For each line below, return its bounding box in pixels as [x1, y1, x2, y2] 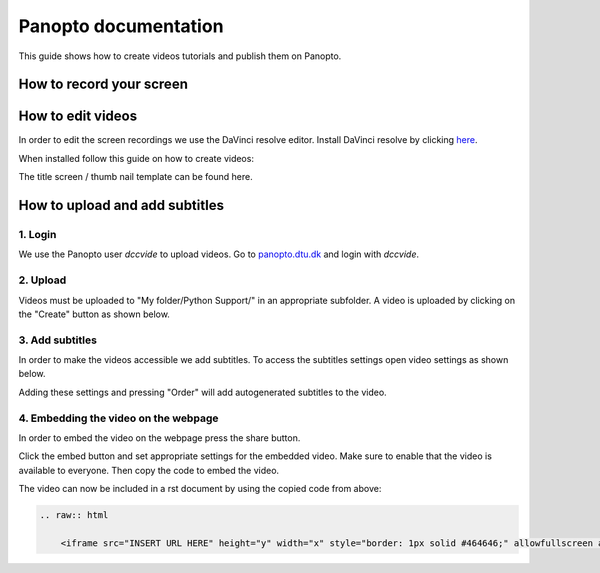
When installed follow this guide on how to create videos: [18, 152, 255, 164]
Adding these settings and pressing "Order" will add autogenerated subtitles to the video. [18, 386, 387, 398]
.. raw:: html [39, 510, 109, 521]
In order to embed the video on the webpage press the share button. [18, 432, 301, 444]
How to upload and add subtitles [18, 197, 225, 214]
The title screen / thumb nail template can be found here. [18, 171, 254, 183]
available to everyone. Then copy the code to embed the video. [18, 464, 280, 476]
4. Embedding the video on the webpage [18, 411, 219, 425]
